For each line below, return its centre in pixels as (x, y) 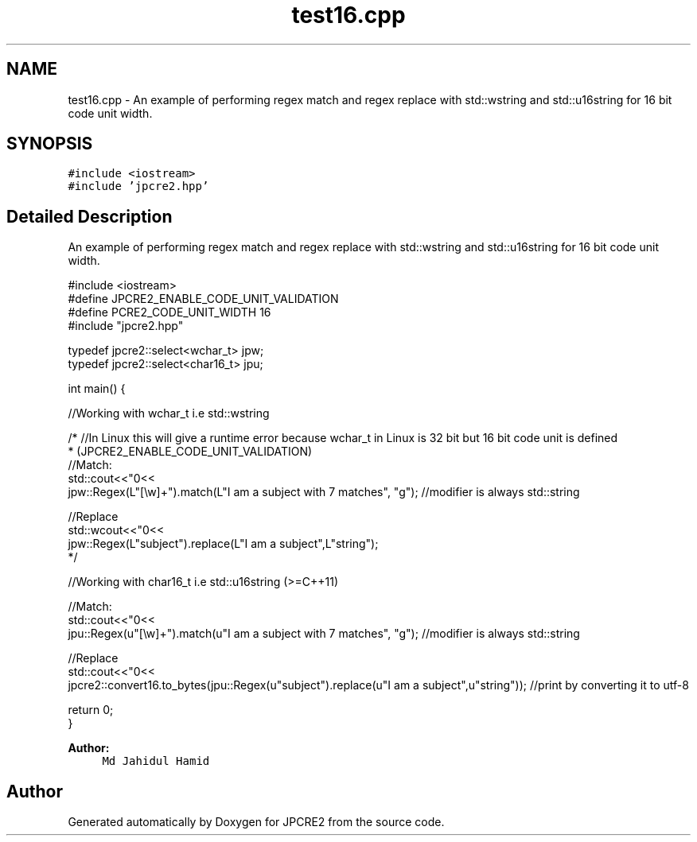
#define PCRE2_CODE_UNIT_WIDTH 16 (169, 312)
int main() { (97, 389)
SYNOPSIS (50, 144)
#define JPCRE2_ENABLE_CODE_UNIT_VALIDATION (203, 299)
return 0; (91, 710)
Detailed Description (90, 216)
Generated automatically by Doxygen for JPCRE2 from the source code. (256, 822)
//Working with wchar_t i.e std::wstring (169, 413)
